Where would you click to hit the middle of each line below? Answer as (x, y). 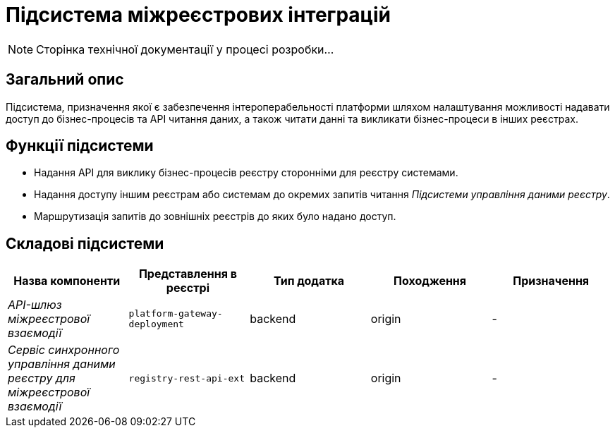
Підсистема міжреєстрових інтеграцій (198, 15)
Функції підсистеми (80, 146)
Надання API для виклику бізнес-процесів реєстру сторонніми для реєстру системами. (246, 173)
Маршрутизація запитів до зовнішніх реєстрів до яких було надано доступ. (215, 216)
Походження (430, 281)
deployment (156, 324)
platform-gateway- (176, 314)
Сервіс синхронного (64, 350)
